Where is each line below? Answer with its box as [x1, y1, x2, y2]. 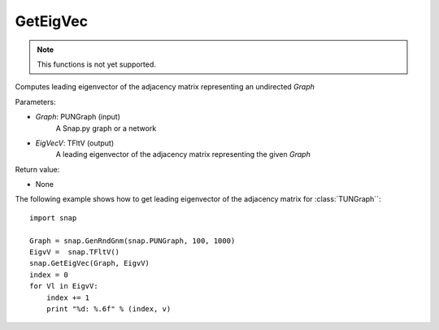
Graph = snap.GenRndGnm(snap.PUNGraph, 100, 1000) [29, 236, 236, 245]
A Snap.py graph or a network [55, 123, 157, 133]
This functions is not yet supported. [37, 59, 156, 69]
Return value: [15, 164, 60, 174]
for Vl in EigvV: [29, 281, 98, 291]
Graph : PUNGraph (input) [35, 112, 121, 122]
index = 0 [29, 270, 68, 280]
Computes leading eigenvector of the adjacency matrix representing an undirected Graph [15, 82, 315, 92]
